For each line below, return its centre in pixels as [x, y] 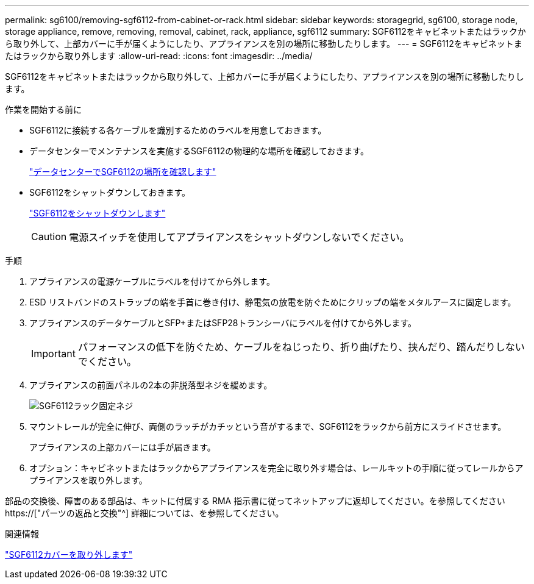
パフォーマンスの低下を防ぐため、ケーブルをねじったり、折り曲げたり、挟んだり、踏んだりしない [301, 347]
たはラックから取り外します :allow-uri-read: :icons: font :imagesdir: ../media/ [159, 56]
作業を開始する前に [43, 109]
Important [53, 354]
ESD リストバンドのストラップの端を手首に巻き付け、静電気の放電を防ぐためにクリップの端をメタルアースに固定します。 [273, 302]
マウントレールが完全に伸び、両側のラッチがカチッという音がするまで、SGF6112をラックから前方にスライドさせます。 [268, 426]
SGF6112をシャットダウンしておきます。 [110, 192]
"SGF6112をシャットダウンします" [98, 213]
